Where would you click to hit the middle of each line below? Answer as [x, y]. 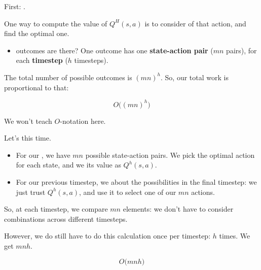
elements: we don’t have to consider [178, 209]
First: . [15, 6]
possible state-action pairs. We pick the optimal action [170, 155]
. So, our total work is [194, 77]
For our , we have [43, 155]
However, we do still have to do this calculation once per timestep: [107, 236]
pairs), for [241, 50]
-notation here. [83, 121]
